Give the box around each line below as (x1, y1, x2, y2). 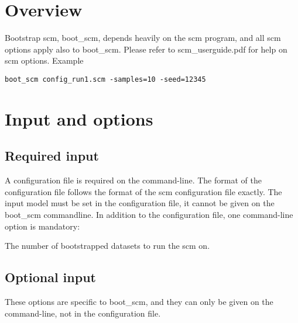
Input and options (5, 106, 153, 130)
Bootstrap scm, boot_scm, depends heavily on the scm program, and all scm (5, 32, 281, 44)
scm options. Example (5, 54, 84, 67)
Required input (5, 147, 99, 165)
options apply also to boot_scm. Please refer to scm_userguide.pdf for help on (5, 43, 287, 55)
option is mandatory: (5, 220, 80, 232)
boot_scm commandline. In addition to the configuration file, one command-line (5, 208, 293, 220)
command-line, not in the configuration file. (5, 307, 161, 319)
